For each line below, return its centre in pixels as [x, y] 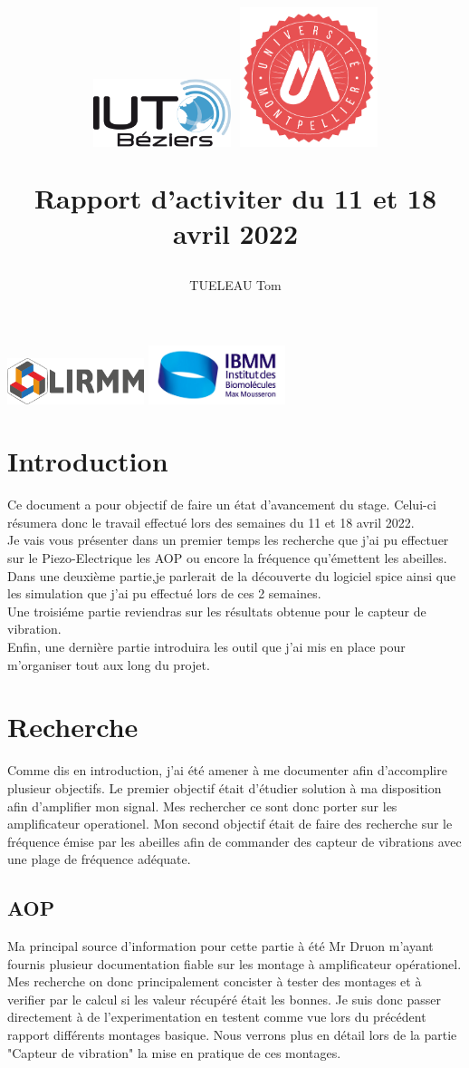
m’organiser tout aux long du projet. [109, 664]
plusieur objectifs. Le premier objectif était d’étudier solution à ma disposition [225, 787]
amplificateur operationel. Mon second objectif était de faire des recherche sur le [230, 824]
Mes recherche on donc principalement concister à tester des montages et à [215, 981]
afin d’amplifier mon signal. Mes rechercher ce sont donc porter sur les [202, 806]
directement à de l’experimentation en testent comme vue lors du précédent [217, 1017]
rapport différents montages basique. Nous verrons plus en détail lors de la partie [232, 1035]
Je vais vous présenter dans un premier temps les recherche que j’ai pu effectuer [228, 540]
